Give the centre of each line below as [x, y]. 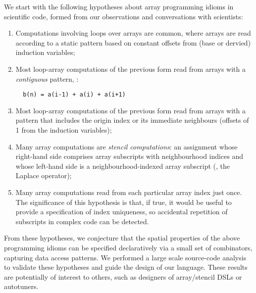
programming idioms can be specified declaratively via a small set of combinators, [128, 247]
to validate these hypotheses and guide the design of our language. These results [126, 267]
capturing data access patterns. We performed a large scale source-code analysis [125, 257]
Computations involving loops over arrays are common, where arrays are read [133, 33]
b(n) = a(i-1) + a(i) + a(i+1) [74, 95]
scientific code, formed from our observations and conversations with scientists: [124, 16]
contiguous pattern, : [47, 78]
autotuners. [21, 286]
